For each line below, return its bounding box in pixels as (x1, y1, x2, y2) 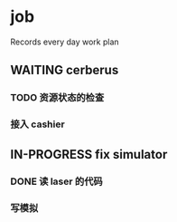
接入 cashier (10, 118, 66, 130)
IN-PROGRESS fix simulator (10, 147, 168, 162)
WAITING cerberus (10, 63, 119, 78)
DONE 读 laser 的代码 (10, 175, 103, 188)
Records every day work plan (10, 36, 120, 47)
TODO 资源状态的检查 (10, 92, 105, 104)
